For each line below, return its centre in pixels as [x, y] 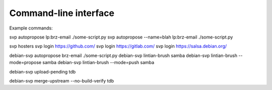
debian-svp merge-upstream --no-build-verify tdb [62, 80]
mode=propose [25, 62]
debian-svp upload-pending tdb [43, 71]
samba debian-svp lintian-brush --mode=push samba [98, 62]
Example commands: [31, 28]
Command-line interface [62, 13]
